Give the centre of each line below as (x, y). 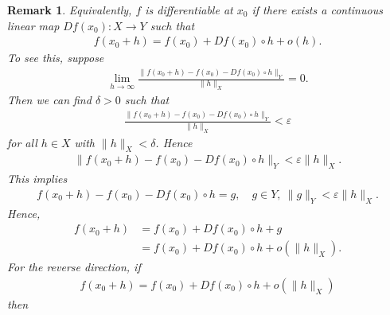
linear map (33, 25)
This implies (37, 179)
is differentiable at (189, 10)
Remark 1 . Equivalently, (70, 10)
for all (22, 142)
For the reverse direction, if (74, 267)
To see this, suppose (56, 58)
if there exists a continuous (317, 10)
